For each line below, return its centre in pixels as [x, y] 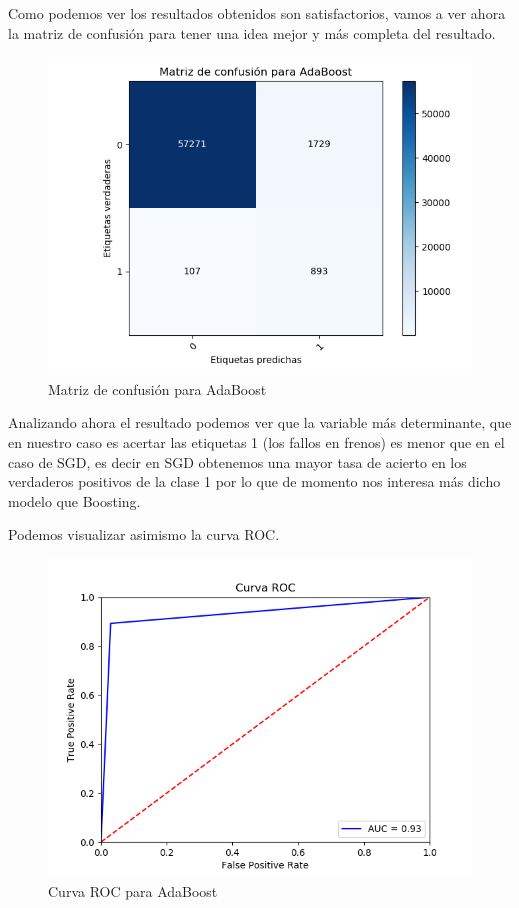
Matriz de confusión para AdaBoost [157, 388]
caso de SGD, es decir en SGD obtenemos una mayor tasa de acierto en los [237, 461]
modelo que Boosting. [74, 500]
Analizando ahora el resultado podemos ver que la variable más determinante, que [260, 422]
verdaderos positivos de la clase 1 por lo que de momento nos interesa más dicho [254, 481]
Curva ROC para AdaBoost [133, 890]
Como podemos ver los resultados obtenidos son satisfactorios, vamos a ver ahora [257, 13]
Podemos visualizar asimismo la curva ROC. [144, 534]
